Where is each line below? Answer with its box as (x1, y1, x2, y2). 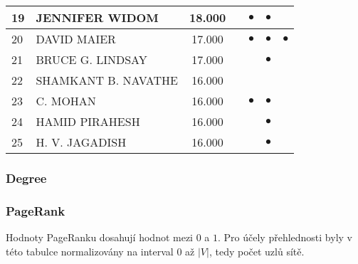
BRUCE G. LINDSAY (36, 51, 147, 68)
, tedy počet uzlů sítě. (209, 243, 305, 258)
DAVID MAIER (36, 31, 116, 47)
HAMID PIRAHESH (36, 113, 140, 130)
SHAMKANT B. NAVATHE (36, 72, 178, 88)
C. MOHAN (36, 93, 96, 109)
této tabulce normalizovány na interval (6, 243, 174, 258)
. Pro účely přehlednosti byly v (218, 230, 352, 245)
